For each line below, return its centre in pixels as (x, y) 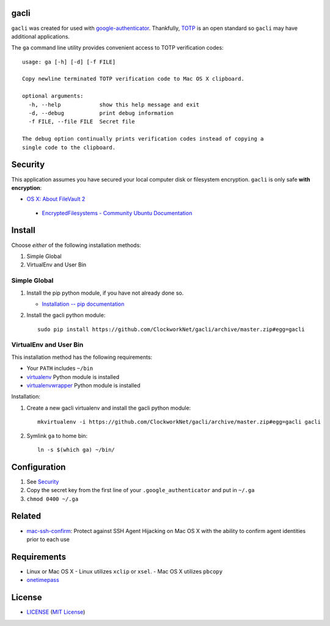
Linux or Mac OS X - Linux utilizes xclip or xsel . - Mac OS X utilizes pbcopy (125, 571)
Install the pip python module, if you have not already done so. (105, 293)
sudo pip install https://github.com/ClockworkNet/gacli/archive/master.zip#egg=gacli (171, 329)
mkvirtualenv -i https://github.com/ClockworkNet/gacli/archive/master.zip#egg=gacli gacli (179, 422)
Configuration (38, 467)
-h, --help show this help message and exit (114, 105)
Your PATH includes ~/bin (60, 368)
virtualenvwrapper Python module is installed (83, 385)
